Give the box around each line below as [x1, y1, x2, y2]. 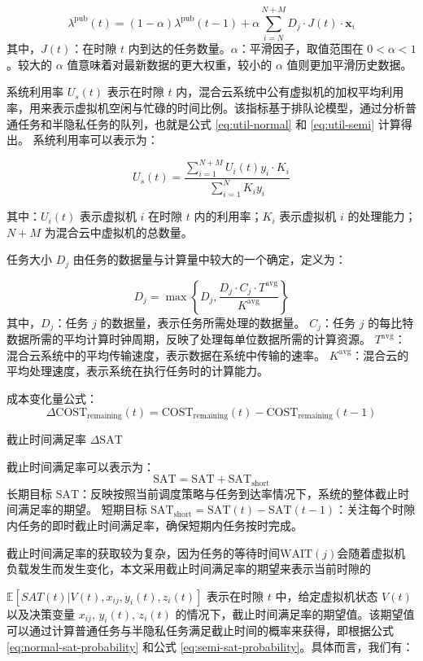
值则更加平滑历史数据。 [286, 55, 412, 72]
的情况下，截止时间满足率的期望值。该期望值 [175, 605, 415, 622]
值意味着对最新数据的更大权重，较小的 [67, 55, 273, 72]
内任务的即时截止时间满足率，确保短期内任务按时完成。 [7, 516, 303, 533]
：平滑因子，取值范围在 [238, 40, 364, 57]
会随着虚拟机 [337, 544, 406, 561]
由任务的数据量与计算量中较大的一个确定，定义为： [72, 251, 347, 268]
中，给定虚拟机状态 [275, 587, 378, 604]
